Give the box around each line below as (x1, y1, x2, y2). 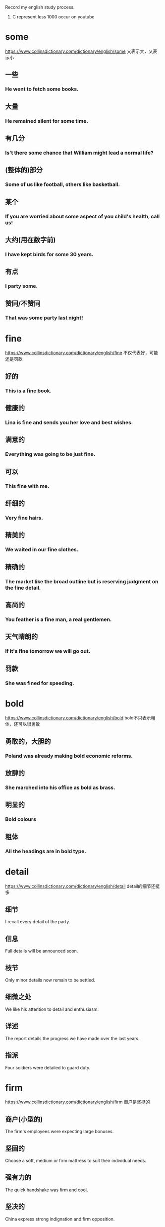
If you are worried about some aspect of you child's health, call (5, 213, 160, 220)
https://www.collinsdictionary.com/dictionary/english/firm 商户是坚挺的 (5, 1099, 150, 1105)
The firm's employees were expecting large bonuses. (5, 1129, 114, 1135)
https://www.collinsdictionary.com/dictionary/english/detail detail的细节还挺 (5, 883, 160, 889)
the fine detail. (5, 584, 41, 591)
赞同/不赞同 (5, 299, 41, 308)
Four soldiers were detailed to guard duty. (5, 1064, 91, 1070)
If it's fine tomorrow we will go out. (5, 648, 91, 655)
